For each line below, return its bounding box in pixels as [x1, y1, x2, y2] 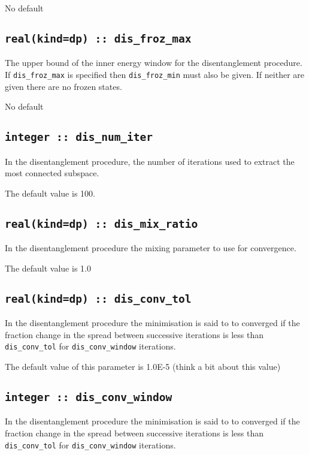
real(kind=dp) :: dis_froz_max [5, 32, 192, 45]
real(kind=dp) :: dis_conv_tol [5, 292, 192, 305]
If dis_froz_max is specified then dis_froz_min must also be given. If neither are [5, 68, 305, 80]
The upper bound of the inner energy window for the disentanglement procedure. [5, 56, 302, 69]
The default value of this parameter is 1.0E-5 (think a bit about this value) [5, 360, 281, 372]
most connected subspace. [5, 167, 99, 179]
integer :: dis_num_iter [5, 131, 153, 144]
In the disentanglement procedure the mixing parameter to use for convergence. [5, 242, 296, 254]
